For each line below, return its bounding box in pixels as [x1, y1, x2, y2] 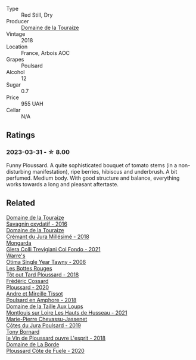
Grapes [6, 56, 24, 63]
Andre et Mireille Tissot [6, 290, 64, 297]
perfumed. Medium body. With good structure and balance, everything [6, 174, 180, 181]
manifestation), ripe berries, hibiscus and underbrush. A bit [32, 168, 178, 175]
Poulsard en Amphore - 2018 [6, 296, 77, 303]
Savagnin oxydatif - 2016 [6, 220, 67, 227]
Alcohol [6, 69, 25, 75]
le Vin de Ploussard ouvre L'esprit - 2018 [6, 334, 106, 341]
